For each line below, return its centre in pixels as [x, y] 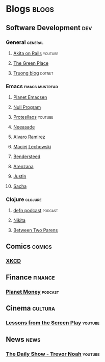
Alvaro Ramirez [29, 137]
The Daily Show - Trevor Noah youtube [53, 354]
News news [23, 339]
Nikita [19, 220]
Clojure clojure [24, 199]
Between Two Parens [35, 230]
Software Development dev [49, 28]
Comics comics [29, 246]
